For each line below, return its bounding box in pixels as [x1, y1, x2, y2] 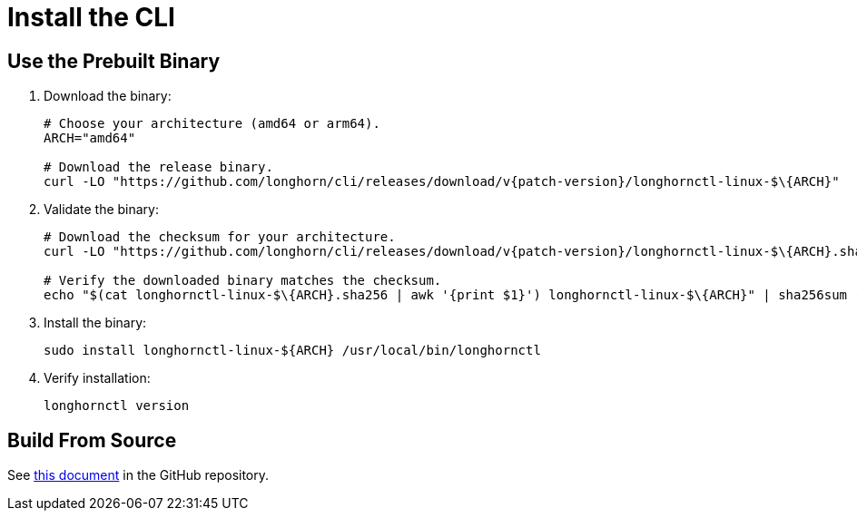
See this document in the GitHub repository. [7, 467, 270, 484]
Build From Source [7, 428, 177, 452]
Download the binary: [44, 88, 172, 104]
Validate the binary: [44, 201, 160, 218]
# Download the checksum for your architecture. [44, 230, 396, 245]
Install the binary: [44, 315, 147, 331]
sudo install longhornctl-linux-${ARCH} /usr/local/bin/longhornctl [44, 343, 541, 358]
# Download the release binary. [44, 160, 273, 175]
